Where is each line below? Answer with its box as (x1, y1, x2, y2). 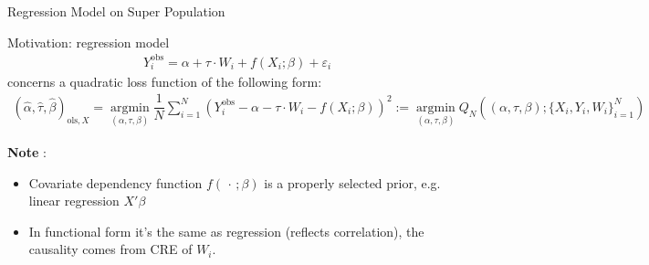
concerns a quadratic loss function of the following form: (7, 71, 322, 90)
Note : (7, 143, 47, 162)
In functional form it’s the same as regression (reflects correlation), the (28, 221, 424, 240)
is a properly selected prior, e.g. (264, 173, 441, 192)
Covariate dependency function (28, 173, 203, 192)
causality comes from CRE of (28, 239, 193, 259)
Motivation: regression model (7, 32, 170, 51)
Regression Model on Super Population (7, 2, 225, 20)
